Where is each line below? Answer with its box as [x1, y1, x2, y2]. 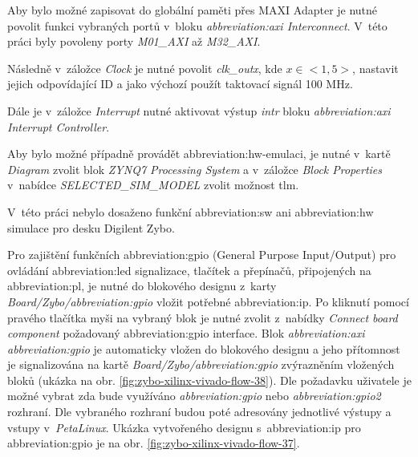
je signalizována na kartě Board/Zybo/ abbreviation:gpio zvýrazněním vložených [7, 356, 395, 373]
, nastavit [352, 59, 399, 76]
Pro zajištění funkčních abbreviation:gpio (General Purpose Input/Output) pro [7, 246, 396, 263]
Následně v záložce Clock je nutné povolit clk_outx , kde [7, 59, 282, 76]
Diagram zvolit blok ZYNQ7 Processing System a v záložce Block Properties [7, 160, 383, 177]
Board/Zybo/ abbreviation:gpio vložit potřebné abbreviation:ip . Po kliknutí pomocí [7, 293, 409, 309]
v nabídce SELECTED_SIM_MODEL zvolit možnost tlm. [7, 176, 299, 193]
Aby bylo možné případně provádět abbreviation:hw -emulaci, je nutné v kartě [7, 145, 391, 162]
